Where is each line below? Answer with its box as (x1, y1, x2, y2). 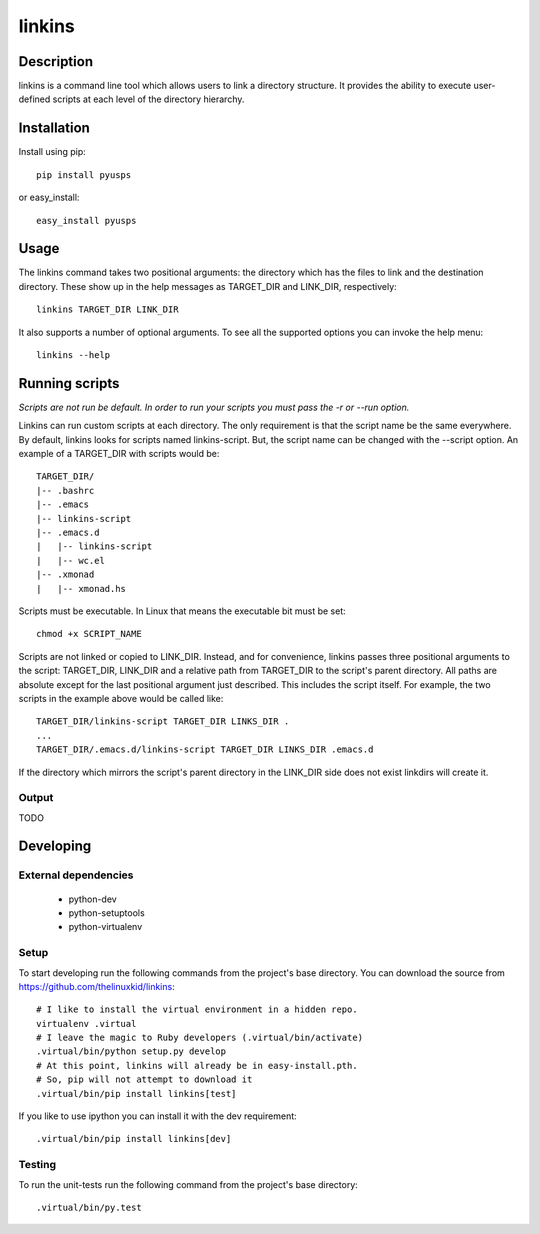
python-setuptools (68, 907, 145, 919)
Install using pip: (18, 146, 87, 158)
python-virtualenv (68, 921, 143, 933)
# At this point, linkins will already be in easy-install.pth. (36, 1060, 359, 1071)
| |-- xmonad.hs (36, 583, 127, 594)
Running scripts (18, 375, 120, 392)
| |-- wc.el (36, 555, 105, 566)
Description (18, 53, 94, 70)
